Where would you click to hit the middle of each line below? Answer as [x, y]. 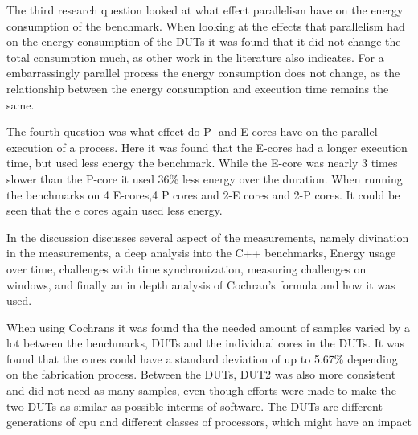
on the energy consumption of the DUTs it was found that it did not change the [204, 41]
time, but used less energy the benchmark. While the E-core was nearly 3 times [202, 163]
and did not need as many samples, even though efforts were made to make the [201, 390]
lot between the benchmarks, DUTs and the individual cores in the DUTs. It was [206, 343]
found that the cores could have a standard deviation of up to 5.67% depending [202, 358]
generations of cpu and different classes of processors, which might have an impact [209, 422]
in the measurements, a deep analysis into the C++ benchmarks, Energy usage [201, 253]
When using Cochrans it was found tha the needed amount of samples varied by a [209, 327]
